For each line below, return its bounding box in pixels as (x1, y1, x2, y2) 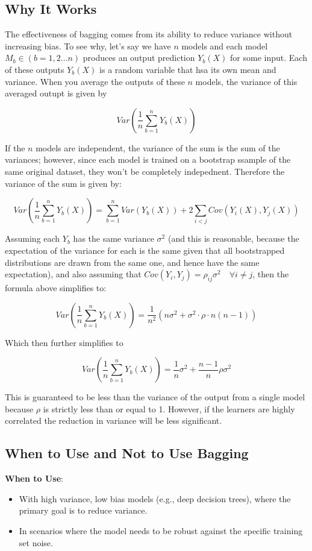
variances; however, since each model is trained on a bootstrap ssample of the (5, 153, 291, 166)
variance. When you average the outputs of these (5, 75, 185, 87)
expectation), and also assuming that (5, 268, 142, 280)
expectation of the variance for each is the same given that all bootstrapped (5, 244, 285, 257)
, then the (252, 268, 289, 280)
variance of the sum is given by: (5, 177, 122, 189)
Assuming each (5, 232, 60, 245)
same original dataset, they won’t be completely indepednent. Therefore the (5, 165, 285, 177)
